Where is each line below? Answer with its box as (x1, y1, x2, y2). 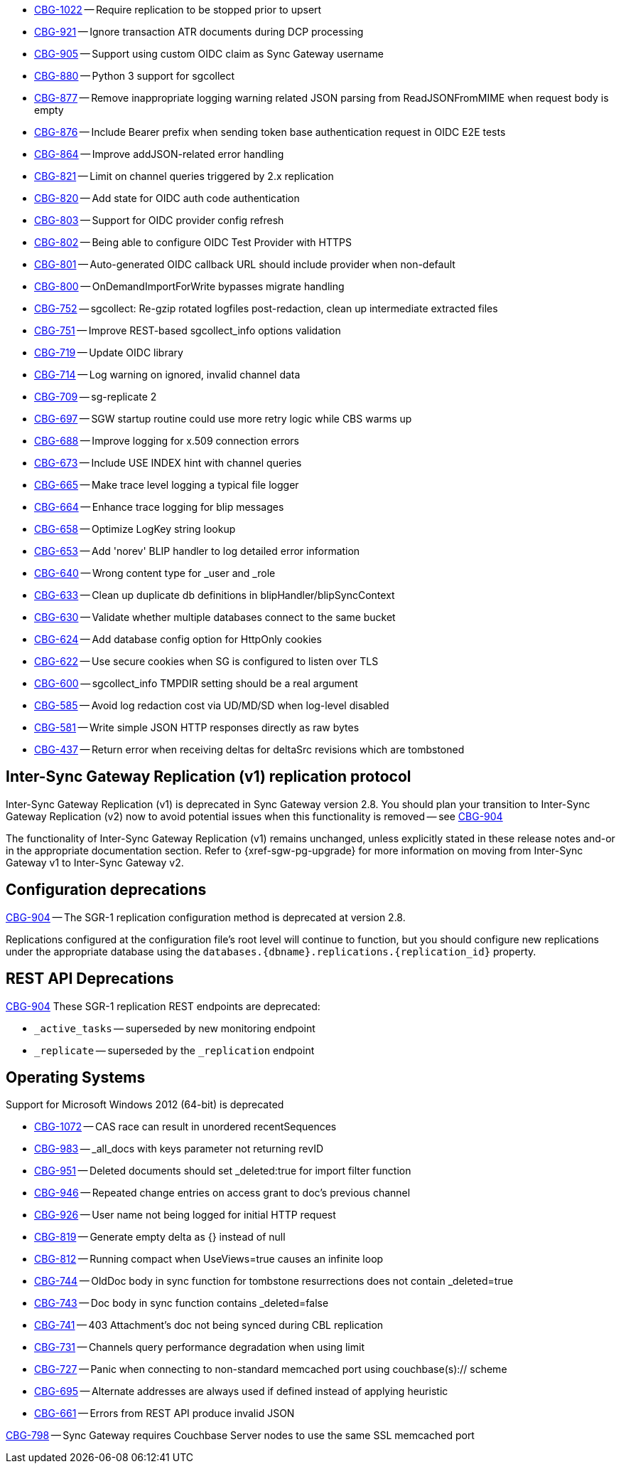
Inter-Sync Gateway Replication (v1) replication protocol (6, 768, 411, 786)
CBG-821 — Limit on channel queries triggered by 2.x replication (34, 170, 334, 182)
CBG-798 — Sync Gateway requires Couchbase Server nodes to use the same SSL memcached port (6, 1429, 475, 1442)
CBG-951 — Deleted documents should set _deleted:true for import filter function (34, 1165, 411, 1177)
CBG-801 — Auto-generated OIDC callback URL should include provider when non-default (34, 258, 455, 270)
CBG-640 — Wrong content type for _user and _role (34, 567, 276, 579)
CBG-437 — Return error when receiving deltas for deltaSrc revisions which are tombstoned (34, 743, 465, 755)
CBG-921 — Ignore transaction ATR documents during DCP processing (34, 26, 364, 38)
